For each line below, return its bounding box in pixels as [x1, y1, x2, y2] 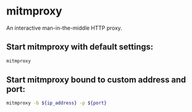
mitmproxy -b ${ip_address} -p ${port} [6, 100, 107, 107]
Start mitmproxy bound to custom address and [6, 74, 187, 85]
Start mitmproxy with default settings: [6, 42, 153, 52]
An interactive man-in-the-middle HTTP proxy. [6, 24, 122, 31]
